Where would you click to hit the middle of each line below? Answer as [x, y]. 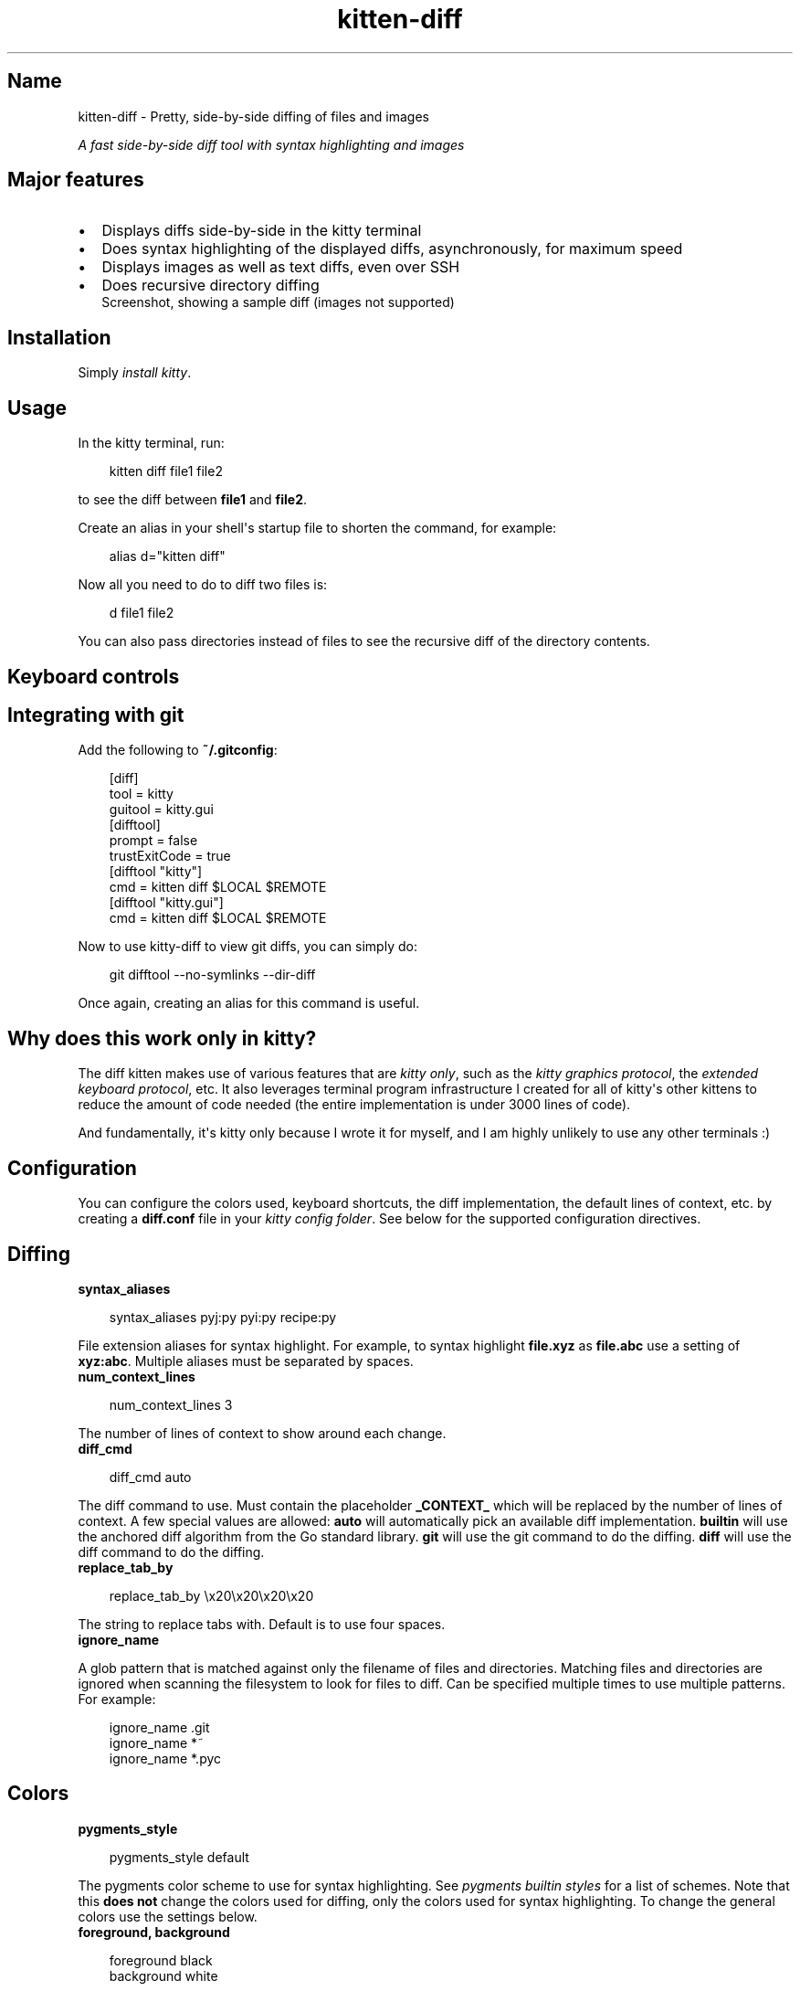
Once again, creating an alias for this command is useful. [249, 1003]
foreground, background [154, 1932]
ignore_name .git [159, 1727]
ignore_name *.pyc [165, 1758]
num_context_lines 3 [171, 1404]
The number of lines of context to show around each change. [262, 1433]
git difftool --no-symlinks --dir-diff [212, 975]
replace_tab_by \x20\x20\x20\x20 [211, 1595]
